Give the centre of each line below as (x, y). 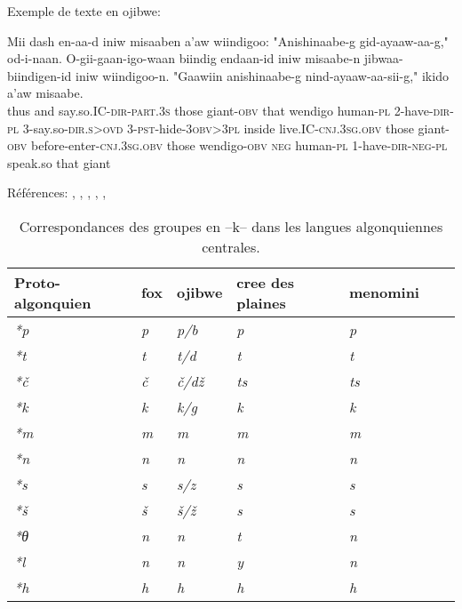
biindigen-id (40, 75)
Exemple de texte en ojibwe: (84, 11)
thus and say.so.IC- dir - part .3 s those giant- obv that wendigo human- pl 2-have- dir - (231, 110)
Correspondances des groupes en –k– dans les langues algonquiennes (231, 226)
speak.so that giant (59, 162)
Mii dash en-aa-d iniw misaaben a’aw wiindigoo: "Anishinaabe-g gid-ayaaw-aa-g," (228, 40)
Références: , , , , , (57, 192)
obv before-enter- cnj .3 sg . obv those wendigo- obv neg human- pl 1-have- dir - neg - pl (227, 145)
